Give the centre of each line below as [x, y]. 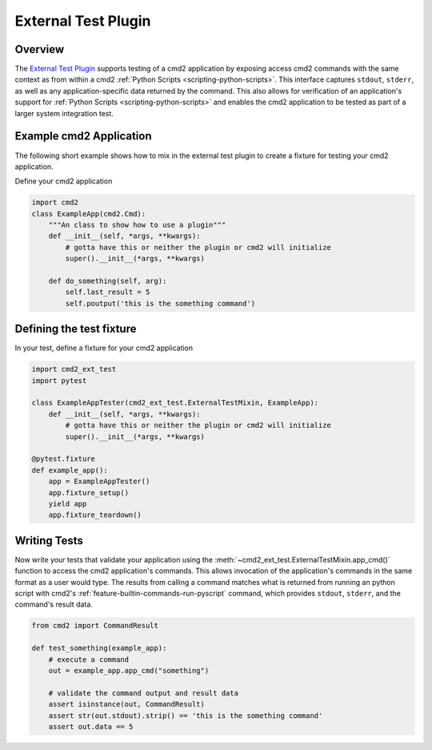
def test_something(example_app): [99, 648]
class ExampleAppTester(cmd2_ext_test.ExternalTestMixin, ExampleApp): [175, 403]
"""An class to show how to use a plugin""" [137, 225]
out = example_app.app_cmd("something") [129, 670]
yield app [68, 504]
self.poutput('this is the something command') [160, 303]
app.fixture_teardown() [95, 515]
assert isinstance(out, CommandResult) [127, 704]
